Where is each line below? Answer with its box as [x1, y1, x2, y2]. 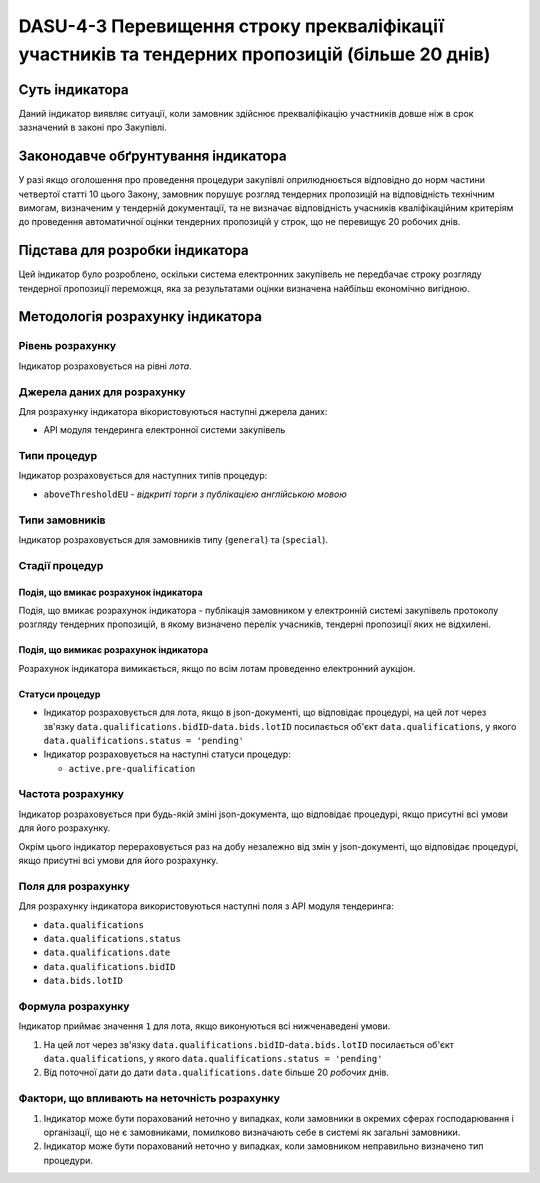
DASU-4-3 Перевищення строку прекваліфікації [18, 15, 444, 37]
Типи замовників [18, 513, 106, 527]
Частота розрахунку [18, 787, 124, 801]
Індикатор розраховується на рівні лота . [18, 360, 192, 372]
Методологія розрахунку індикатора [18, 308, 262, 325]
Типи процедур [18, 449, 98, 463]
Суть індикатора [18, 81, 129, 98]
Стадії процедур [18, 558, 104, 572]
